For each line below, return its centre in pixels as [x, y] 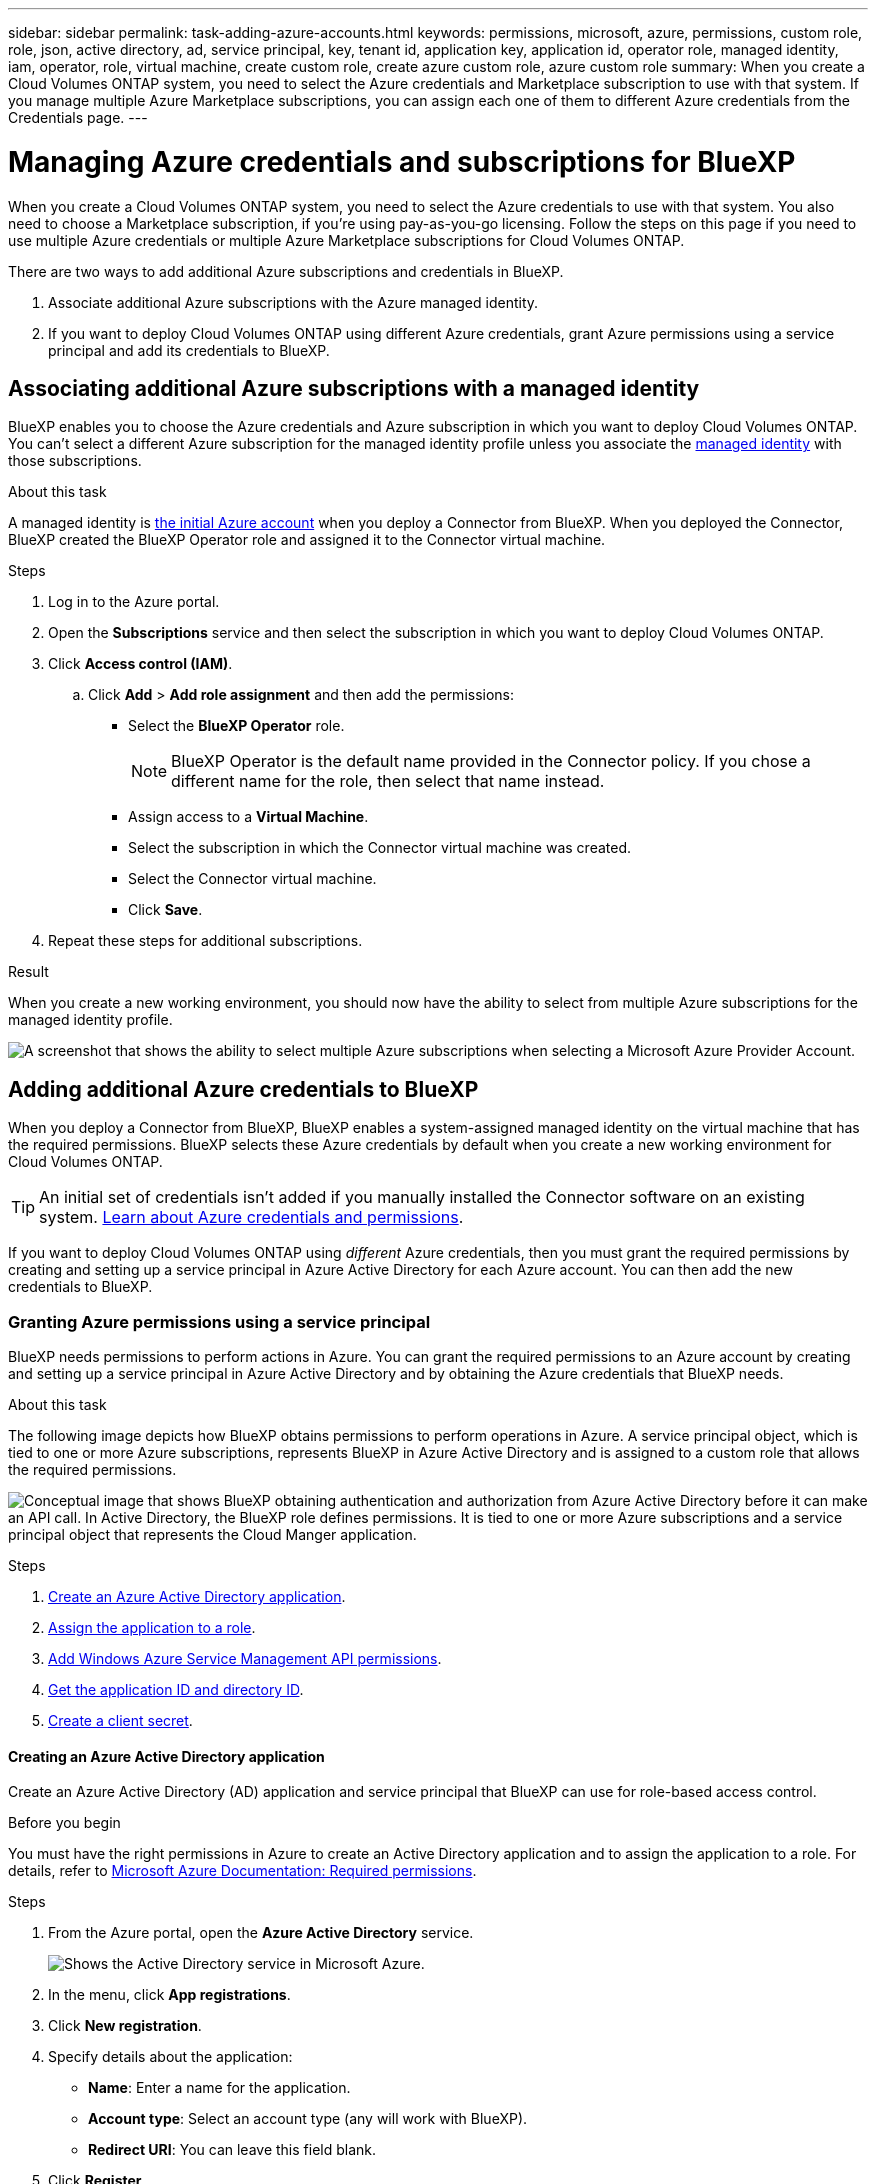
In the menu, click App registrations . [169, 1995]
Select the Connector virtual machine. [252, 879]
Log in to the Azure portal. [134, 602]
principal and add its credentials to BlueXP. [189, 350]
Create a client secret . [120, 1720]
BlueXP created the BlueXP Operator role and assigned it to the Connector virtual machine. [307, 540]
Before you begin [64, 1823]
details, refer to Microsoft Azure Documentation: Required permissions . [242, 1871]
